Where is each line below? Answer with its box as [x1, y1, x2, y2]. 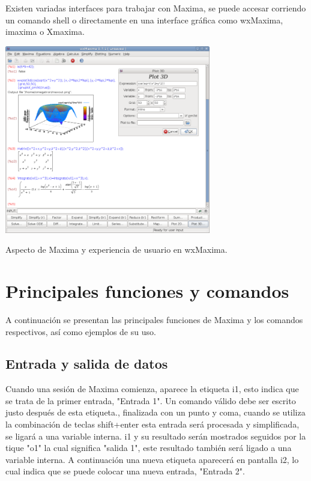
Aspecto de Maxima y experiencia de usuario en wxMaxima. [5, 243, 228, 256]
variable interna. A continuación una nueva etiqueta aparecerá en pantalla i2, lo [5, 453, 299, 465]
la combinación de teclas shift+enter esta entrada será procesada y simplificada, [5, 418, 300, 431]
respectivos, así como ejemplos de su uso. [5, 325, 156, 337]
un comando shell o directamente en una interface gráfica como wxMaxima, [5, 13, 283, 26]
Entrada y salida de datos [5, 354, 168, 373]
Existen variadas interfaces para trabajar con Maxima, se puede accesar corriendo [5, 2, 306, 14]
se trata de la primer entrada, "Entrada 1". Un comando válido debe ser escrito [5, 394, 296, 407]
